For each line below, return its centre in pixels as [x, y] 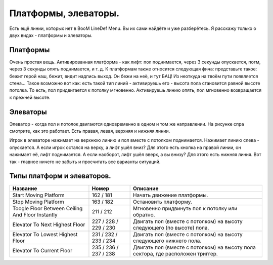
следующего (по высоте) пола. [171, 228]
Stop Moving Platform [38, 202]
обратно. [144, 214]
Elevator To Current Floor [42, 250]
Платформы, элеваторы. [64, 13]
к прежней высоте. [30, 97]
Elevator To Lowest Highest [45, 234]
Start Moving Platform [38, 195]
